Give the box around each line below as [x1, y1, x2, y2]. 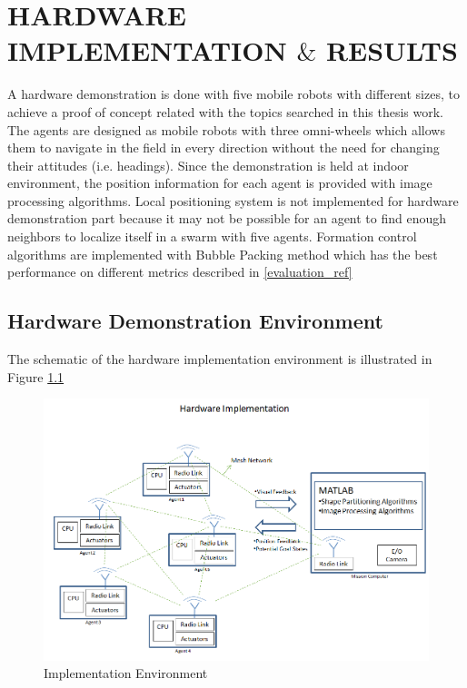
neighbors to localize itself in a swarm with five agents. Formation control [7, 227, 417, 246]
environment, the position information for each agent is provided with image [7, 173, 432, 192]
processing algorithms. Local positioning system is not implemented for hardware [7, 191, 459, 210]
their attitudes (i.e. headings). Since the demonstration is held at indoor [7, 155, 409, 174]
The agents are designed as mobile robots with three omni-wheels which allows [7, 120, 445, 139]
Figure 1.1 [7, 367, 65, 386]
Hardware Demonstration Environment [7, 307, 383, 335]
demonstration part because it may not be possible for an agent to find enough [7, 209, 447, 228]
